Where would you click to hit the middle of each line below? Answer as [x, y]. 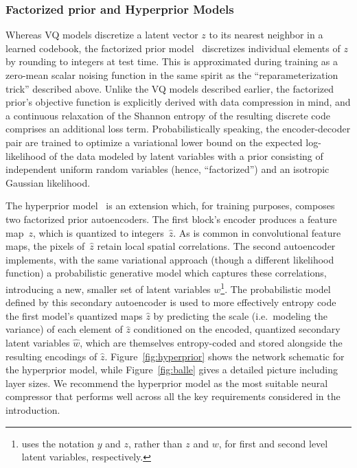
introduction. [33, 409]
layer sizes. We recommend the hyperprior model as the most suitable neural [167, 383]
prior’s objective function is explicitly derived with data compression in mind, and [178, 102]
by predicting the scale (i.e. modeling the [240, 315]
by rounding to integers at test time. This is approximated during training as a [172, 61]
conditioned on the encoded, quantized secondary [237, 329]
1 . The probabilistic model [276, 288]
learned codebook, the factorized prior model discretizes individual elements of [173, 48]
